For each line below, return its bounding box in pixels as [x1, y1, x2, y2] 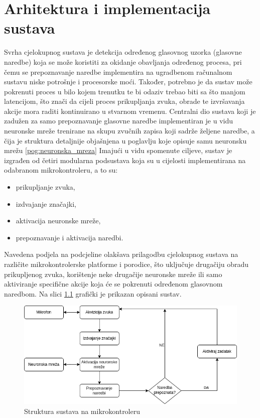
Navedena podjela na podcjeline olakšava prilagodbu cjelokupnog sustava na [4, 249, 238, 259]
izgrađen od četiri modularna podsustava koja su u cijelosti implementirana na [4, 155, 246, 165]
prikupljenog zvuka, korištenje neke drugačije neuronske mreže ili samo [4, 268, 222, 279]
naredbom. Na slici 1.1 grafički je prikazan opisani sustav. [4, 288, 182, 299]
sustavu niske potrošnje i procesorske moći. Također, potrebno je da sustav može [4, 76, 252, 87]
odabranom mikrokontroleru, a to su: [4, 165, 118, 175]
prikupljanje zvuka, [16, 182, 75, 192]
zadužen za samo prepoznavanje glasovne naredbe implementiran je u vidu [4, 115, 233, 126]
